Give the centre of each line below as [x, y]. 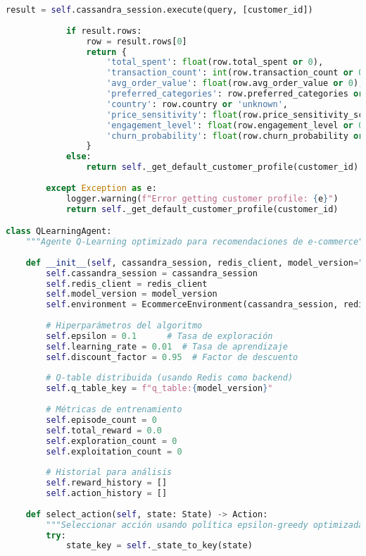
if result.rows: [104, 31]
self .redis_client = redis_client [127, 284]
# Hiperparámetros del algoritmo [124, 326]
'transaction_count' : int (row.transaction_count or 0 [235, 73]
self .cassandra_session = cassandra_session [152, 273]
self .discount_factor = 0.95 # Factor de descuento [172, 357]
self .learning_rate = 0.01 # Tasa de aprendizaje [167, 346]
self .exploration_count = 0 [112, 441]
